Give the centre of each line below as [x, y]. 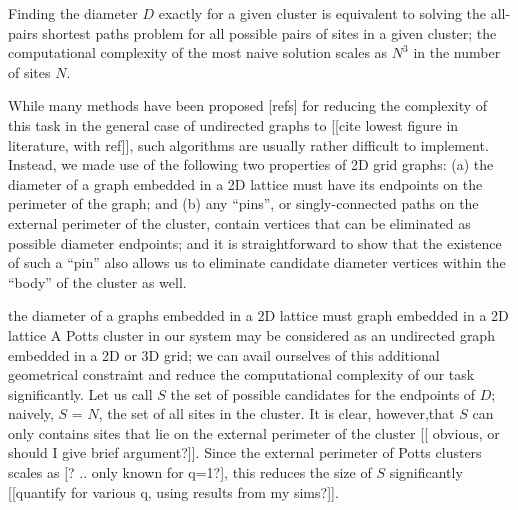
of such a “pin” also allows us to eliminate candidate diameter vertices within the [257, 262]
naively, [31, 413]
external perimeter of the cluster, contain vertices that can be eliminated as [239, 222]
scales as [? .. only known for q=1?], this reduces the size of [190, 472]
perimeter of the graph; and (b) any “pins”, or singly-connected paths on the [243, 203]
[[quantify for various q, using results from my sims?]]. [173, 491]
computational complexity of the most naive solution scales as [198, 52]
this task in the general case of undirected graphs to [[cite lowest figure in [233, 124]
